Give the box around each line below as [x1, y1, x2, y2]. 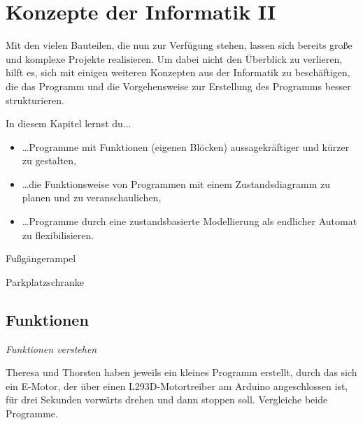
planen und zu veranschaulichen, [22, 190, 162, 205]
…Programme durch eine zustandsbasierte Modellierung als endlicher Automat [22, 214, 357, 229]
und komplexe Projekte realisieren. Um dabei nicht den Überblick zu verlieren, [6, 51, 343, 66]
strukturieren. [6, 92, 64, 107]
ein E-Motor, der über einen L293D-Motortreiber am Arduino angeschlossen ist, [6, 378, 348, 393]
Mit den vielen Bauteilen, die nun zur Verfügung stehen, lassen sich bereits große [6, 38, 353, 52]
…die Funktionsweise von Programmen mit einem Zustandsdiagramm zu [22, 176, 331, 191]
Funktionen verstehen [6, 341, 97, 356]
